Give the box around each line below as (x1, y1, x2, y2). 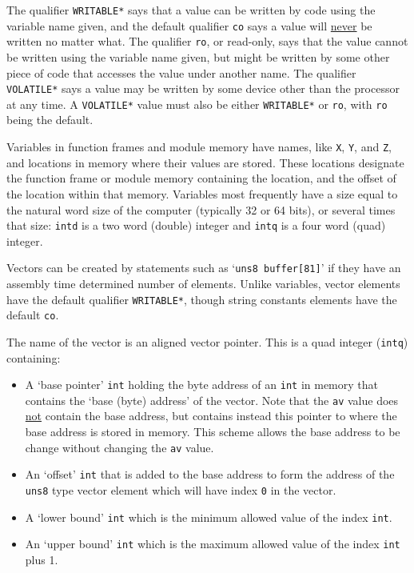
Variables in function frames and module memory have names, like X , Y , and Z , (6, 138, 392, 155)
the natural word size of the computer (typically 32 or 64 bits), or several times (6, 201, 396, 218)
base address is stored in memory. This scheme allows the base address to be (25, 423, 400, 440)
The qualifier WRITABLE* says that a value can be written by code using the (6, 2, 376, 18)
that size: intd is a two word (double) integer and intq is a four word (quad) (6, 217, 386, 234)
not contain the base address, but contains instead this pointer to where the (25, 407, 397, 424)
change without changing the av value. (25, 439, 214, 455)
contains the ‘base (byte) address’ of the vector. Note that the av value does (25, 391, 399, 408)
